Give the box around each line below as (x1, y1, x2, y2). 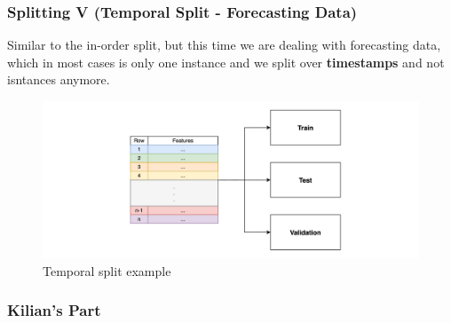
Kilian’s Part (7, 299, 101, 321)
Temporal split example (43, 261, 171, 280)
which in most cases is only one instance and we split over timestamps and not (7, 52, 445, 71)
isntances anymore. (7, 70, 110, 89)
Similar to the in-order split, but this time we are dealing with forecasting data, (7, 35, 441, 54)
